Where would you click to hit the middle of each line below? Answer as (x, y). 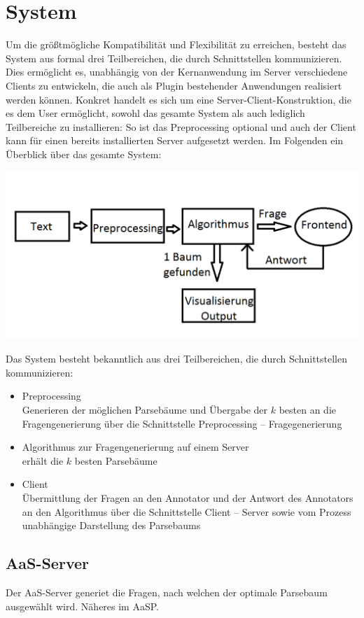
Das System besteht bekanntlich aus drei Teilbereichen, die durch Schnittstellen (176, 359)
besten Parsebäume (116, 460)
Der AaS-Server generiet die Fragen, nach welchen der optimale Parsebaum (167, 592)
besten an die (308, 410)
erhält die (43, 460)
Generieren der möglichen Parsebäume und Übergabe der (145, 410)
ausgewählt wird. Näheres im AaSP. (82, 606)
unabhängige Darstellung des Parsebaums (111, 525)
